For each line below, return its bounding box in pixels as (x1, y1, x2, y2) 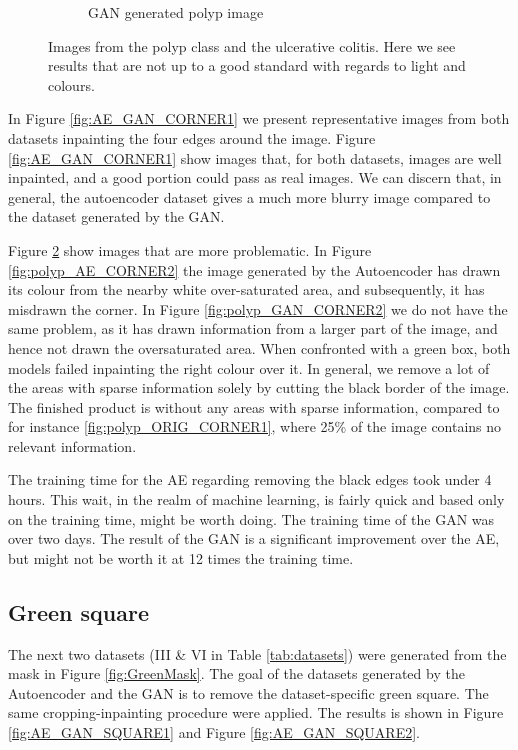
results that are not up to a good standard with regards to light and (48, 55, 466, 76)
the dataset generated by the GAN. (8, 206, 225, 227)
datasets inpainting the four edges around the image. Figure (8, 127, 376, 148)
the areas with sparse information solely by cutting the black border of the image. (8, 377, 510, 398)
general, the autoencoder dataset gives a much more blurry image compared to (8, 186, 491, 207)
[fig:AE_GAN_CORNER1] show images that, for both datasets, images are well (8, 147, 502, 168)
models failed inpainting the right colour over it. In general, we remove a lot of (8, 357, 490, 378)
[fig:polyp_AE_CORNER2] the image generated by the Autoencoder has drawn (8, 259, 501, 280)
